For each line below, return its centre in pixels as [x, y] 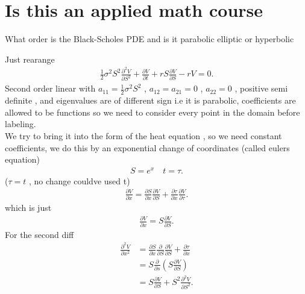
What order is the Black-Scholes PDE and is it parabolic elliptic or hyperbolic [149, 39]
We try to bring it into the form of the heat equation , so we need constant [143, 135]
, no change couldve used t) [79, 180]
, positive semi [261, 88]
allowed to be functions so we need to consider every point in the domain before [152, 112]
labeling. [20, 124]
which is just [28, 208]
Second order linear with [50, 88]
